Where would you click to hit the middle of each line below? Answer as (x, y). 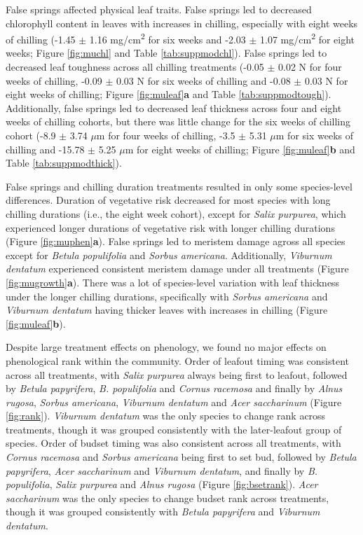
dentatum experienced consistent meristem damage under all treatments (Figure (177, 269)
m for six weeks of (315, 135)
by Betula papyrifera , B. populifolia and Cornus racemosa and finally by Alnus (174, 388)
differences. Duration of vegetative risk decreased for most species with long (168, 200)
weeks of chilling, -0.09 (54, 80)
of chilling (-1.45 (41, 39)
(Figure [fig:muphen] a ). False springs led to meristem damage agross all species (176, 241)
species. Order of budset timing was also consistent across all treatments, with (173, 443)
